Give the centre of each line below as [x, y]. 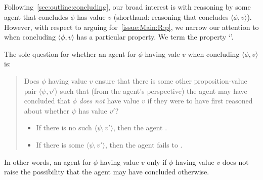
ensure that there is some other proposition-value [171, 80]
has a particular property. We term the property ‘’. [155, 37]
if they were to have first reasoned [200, 101]
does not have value [109, 101]
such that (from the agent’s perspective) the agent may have [154, 91]
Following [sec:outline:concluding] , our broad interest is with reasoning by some [127, 7]
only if [157, 161]
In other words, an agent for [48, 161]
